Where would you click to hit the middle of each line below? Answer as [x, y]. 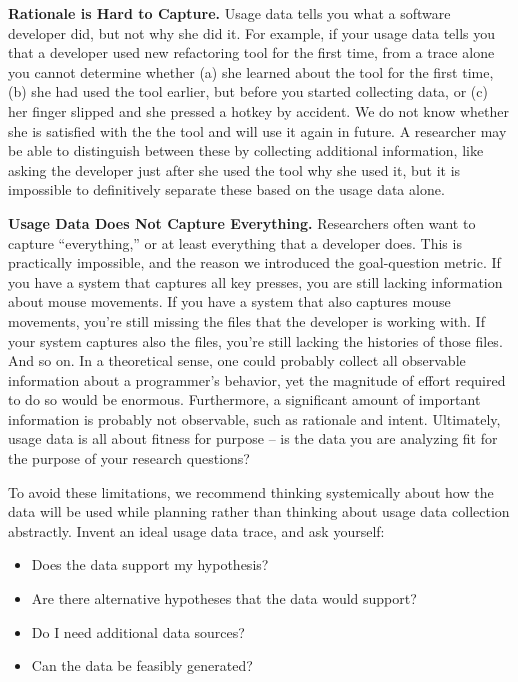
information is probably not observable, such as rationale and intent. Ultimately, [254, 418]
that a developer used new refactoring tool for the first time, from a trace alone [251, 52]
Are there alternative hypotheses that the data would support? [224, 598]
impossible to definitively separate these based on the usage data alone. [226, 189]
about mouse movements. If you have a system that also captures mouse [229, 301]
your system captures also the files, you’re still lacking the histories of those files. [255, 340]
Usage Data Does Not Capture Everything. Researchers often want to [242, 222]
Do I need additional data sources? [138, 631]
